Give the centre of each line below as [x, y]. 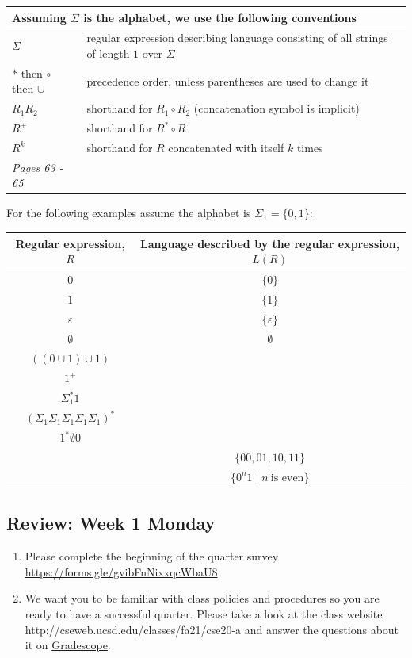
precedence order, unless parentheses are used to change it [228, 80]
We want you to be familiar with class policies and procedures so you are [202, 598]
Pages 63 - [38, 167]
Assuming [39, 17]
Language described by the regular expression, [270, 243]
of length [108, 53]
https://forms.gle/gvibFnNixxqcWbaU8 [121, 571]
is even [287, 478]
